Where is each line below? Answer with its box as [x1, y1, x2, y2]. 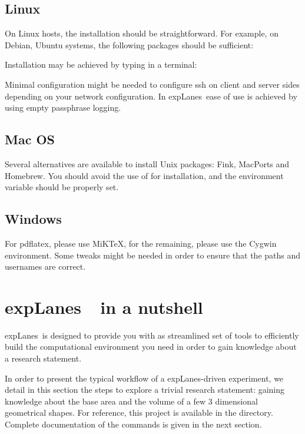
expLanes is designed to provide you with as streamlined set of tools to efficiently [5, 329, 299, 341]
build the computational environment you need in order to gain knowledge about [5, 340, 297, 353]
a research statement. [5, 352, 82, 365]
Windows [5, 210, 62, 228]
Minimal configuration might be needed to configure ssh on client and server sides [5, 78, 300, 90]
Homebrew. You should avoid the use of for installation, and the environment [5, 169, 284, 181]
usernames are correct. [5, 260, 86, 273]
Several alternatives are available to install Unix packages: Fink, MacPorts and [5, 157, 290, 170]
